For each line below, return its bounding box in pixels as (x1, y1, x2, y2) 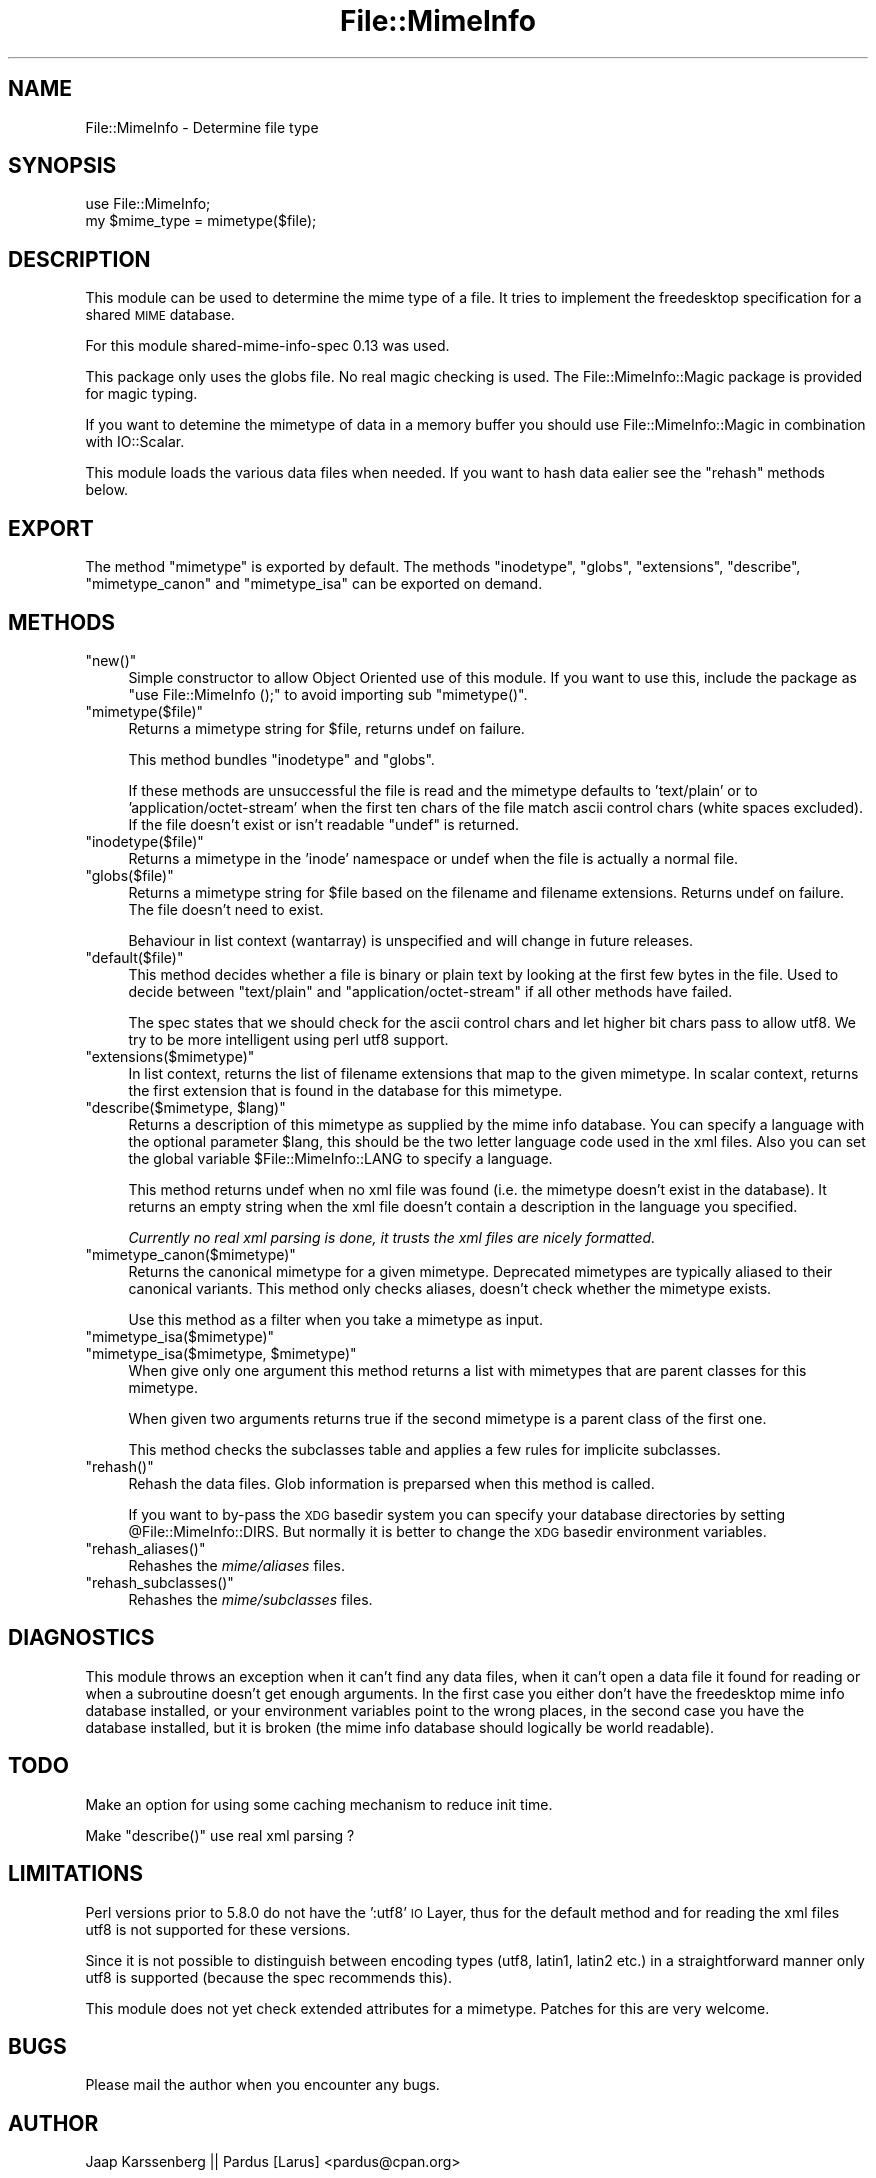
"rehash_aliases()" (85, 1539, 206, 1557)
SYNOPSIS (8, 153, 117, 179)
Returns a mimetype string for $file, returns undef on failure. (128, 719, 525, 737)
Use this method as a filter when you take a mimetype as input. (128, 1310, 543, 1328)
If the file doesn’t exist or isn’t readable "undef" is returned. (128, 815, 520, 833)
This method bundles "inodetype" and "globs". (128, 750, 435, 768)
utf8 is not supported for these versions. (85, 1920, 351, 1938)
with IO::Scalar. (85, 433, 185, 451)
